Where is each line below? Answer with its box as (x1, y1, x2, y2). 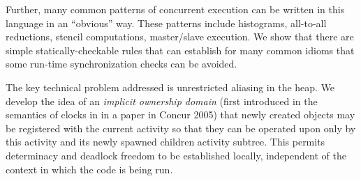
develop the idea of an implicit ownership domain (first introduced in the (6, 93, 318, 108)
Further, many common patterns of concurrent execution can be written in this (6, 2, 345, 16)
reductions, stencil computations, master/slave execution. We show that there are (6, 29, 354, 44)
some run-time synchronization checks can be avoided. (6, 56, 237, 71)
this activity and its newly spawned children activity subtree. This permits (6, 134, 325, 149)
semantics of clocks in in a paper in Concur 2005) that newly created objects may (6, 107, 355, 122)
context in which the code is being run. (6, 162, 173, 176)
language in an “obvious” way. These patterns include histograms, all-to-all (6, 15, 327, 30)
